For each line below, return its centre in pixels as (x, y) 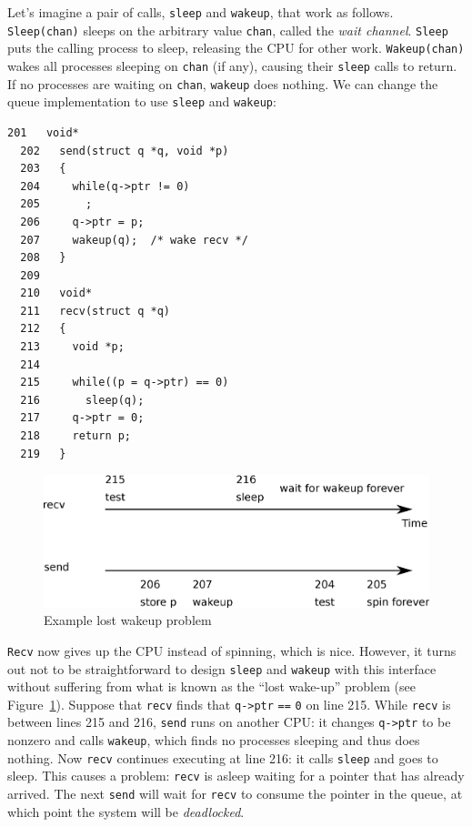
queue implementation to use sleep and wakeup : (142, 101)
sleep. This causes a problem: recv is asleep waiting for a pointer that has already (236, 776)
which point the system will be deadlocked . (126, 811)
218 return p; (76, 436)
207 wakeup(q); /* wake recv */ (134, 240)
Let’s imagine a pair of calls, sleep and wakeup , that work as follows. (201, 12)
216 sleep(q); (82, 400)
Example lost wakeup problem (128, 620)
